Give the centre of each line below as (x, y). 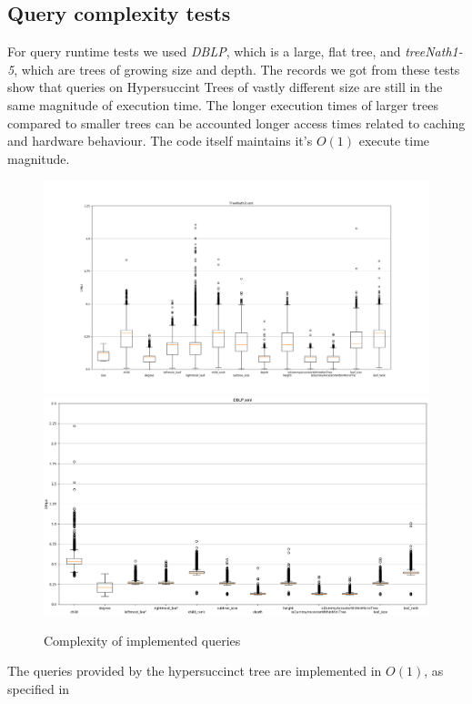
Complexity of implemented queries (142, 640)
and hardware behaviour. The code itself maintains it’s (160, 141)
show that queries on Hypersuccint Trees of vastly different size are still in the (225, 87)
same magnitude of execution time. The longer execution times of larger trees (223, 104)
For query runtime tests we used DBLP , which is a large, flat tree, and (204, 51)
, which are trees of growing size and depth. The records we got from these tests (237, 69)
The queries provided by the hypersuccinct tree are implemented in (195, 671)
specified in (39, 688)
